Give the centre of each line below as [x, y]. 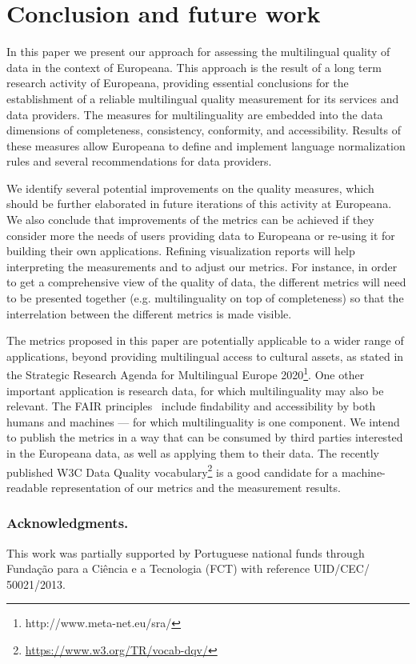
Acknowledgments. [68, 523]
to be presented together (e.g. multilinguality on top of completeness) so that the [205, 298]
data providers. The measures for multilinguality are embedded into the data [195, 114]
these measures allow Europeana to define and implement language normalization [206, 145]
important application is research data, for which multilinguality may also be [195, 390]
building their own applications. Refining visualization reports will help [181, 251]
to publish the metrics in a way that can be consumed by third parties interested [205, 437]
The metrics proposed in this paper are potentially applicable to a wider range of [205, 340]
